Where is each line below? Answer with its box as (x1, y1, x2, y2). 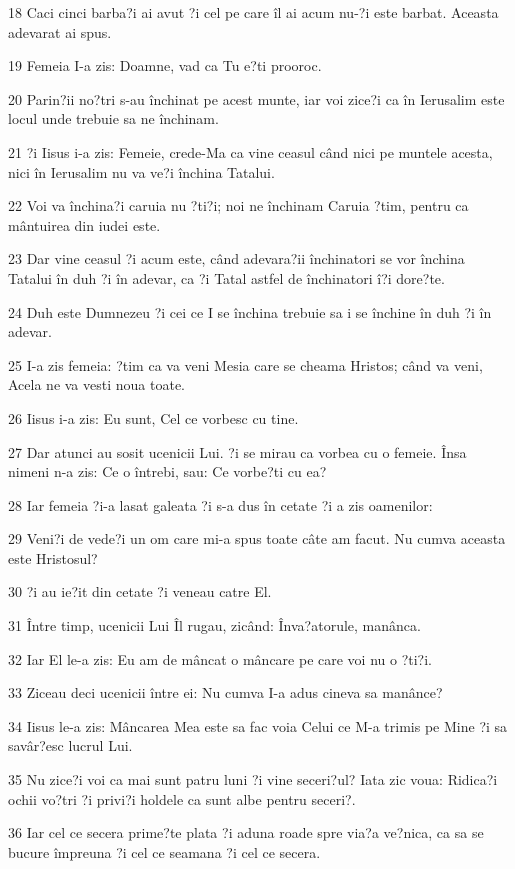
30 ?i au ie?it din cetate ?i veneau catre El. (8, 581, 272, 602)
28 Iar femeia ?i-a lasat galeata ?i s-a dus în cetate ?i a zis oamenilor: (8, 494, 433, 515)
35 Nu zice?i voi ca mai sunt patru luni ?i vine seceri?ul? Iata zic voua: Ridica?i (8, 769, 498, 790)
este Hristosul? (8, 547, 98, 568)
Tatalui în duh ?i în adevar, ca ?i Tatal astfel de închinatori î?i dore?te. (8, 267, 445, 288)
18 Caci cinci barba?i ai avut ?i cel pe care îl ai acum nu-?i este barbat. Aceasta (8, 2, 499, 22)
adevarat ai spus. (8, 21, 112, 42)
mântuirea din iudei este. (8, 214, 161, 235)
